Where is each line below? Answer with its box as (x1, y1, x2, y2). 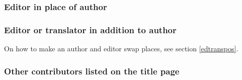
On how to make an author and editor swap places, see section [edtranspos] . (4, 43, 238, 54)
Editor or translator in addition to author (4, 23, 177, 36)
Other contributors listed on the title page (4, 64, 180, 77)
